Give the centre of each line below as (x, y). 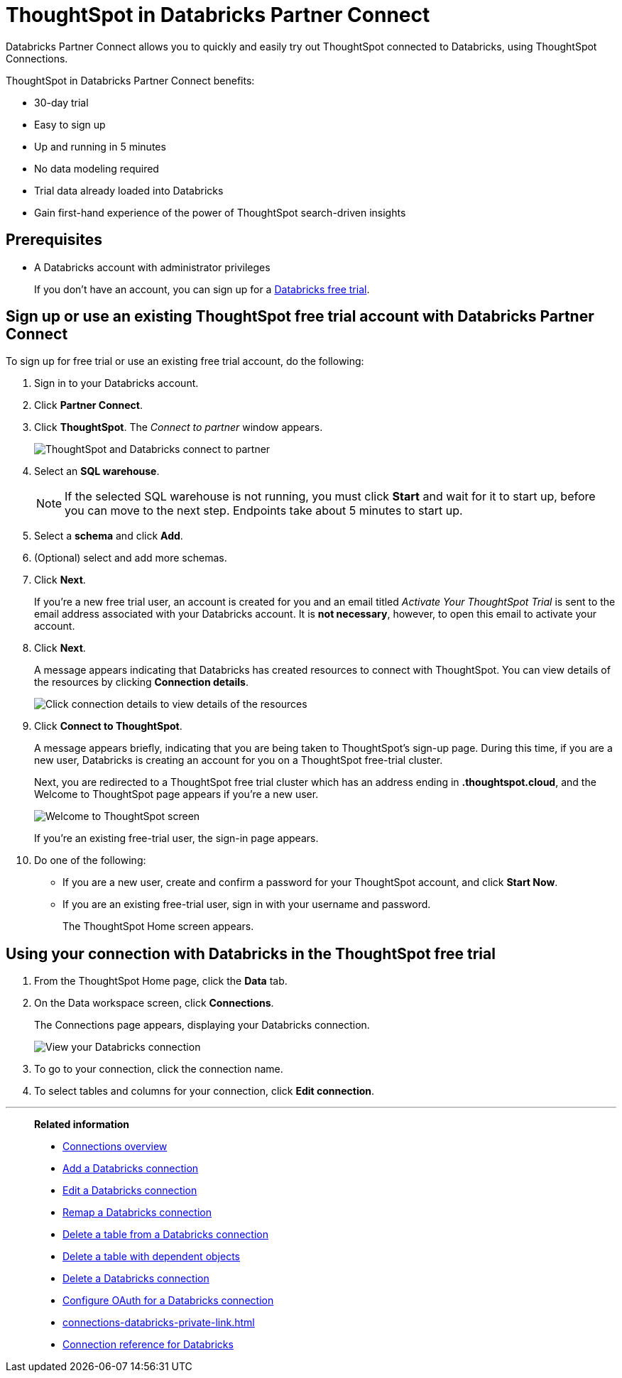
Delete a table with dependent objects (151, 1257)
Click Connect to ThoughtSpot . (108, 726)
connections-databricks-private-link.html (159, 1323)
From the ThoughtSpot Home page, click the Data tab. (161, 981)
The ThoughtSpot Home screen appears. (158, 926)
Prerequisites (54, 240)
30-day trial (61, 102)
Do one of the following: (90, 860)
